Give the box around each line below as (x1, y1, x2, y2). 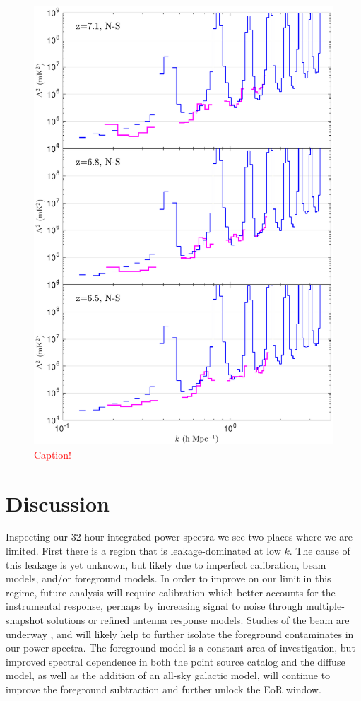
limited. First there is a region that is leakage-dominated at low (6, 543, 281, 558)
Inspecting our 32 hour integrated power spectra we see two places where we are (6, 529, 353, 544)
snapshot (6, 613, 44, 627)
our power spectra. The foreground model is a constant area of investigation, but (6, 640, 355, 655)
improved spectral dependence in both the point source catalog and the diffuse (6, 654, 345, 668)
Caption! (34, 447, 71, 461)
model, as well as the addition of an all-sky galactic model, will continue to (6, 668, 331, 683)
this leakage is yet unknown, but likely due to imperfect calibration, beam (6, 557, 326, 572)
